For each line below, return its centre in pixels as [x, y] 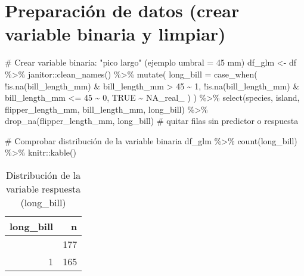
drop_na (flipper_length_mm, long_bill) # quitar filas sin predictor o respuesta [152, 121]
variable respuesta [44, 189]
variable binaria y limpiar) [115, 34]
